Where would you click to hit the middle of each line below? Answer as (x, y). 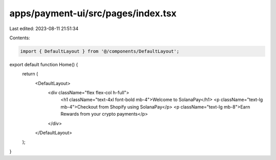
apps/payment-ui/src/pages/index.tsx (93, 13)
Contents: (20, 38)
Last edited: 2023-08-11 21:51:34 (44, 29)
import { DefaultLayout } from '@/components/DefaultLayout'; (100, 51)
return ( (30, 74)
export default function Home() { (44, 64)
